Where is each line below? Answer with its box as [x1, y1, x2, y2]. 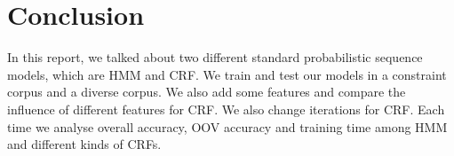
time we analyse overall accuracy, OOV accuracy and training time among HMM [7, 117, 448, 136]
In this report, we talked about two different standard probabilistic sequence [7, 48, 423, 66]
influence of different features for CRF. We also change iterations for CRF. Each [7, 99, 445, 118]
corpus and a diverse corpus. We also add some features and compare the [7, 82, 406, 101]
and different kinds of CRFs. [7, 135, 162, 153]
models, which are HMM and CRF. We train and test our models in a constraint [7, 65, 447, 83]
